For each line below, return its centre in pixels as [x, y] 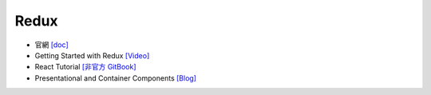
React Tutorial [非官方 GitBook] [85, 67]
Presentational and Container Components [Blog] [116, 78]
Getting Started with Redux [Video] [92, 55]
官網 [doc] [52, 45]
